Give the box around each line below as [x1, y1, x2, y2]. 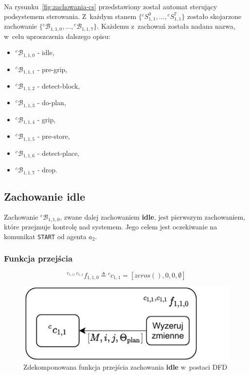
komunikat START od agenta [4, 231, 87, 241]
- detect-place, [37, 148, 79, 158]
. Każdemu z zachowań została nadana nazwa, [97, 21, 235, 31]
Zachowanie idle [4, 189, 86, 204]
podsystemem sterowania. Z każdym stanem [4, 11, 137, 21]
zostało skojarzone [187, 11, 242, 21]
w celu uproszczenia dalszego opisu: [4, 31, 110, 41]
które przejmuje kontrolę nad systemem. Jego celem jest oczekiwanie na [4, 222, 217, 232]
